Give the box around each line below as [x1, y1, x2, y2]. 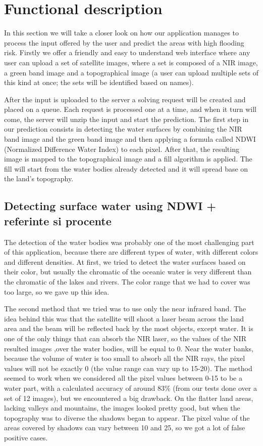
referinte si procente [4, 213, 112, 228]
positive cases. [4, 432, 48, 442]
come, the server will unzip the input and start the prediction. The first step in [4, 113, 249, 124]
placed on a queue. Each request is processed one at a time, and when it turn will [4, 104, 256, 114]
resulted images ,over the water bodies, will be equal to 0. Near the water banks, [4, 343, 253, 353]
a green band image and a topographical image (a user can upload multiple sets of [4, 67, 258, 77]
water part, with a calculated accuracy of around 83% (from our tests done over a [4, 382, 257, 393]
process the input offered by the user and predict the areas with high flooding [4, 37, 244, 48]
